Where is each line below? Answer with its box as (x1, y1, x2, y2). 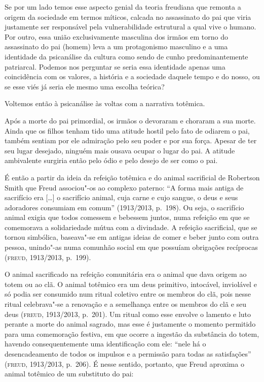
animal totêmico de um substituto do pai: (5, 368, 134, 379)
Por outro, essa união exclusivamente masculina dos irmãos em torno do (5, 31, 228, 42)
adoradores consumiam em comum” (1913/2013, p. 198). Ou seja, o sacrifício (5, 202, 244, 212)
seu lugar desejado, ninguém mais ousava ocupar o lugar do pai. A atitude (5, 145, 235, 155)
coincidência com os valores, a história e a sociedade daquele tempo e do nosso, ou (5, 71, 260, 82)
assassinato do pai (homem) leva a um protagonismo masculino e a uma (5, 41, 228, 52)
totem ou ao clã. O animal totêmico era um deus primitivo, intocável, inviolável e (5, 278, 257, 289)
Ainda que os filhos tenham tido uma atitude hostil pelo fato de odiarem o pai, (5, 125, 250, 136)
